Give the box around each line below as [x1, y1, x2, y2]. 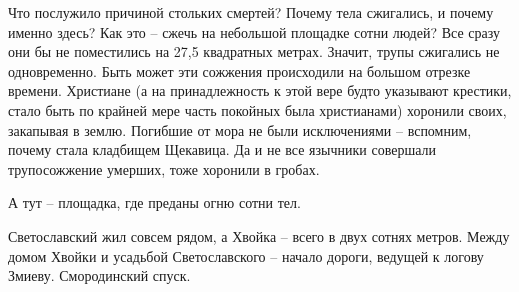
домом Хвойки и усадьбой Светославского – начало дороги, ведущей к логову [8, 245, 484, 266]
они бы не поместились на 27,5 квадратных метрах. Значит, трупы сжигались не [8, 41, 500, 62]
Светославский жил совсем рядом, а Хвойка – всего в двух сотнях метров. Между [8, 225, 510, 246]
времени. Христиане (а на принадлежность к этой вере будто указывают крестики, [8, 80, 512, 101]
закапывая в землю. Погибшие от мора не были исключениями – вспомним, [8, 119, 472, 140]
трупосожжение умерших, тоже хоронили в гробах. [8, 158, 320, 179]
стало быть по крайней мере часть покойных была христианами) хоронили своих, [8, 99, 507, 120]
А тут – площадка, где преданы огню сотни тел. [8, 192, 301, 213]
